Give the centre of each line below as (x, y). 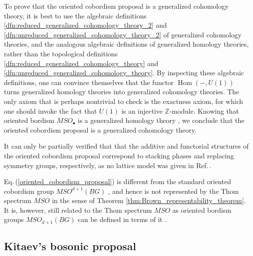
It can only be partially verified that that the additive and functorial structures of (126, 146)
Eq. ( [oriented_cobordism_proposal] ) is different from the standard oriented (117, 181)
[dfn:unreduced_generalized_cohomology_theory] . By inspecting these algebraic (124, 73)
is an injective (142, 111)
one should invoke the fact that (50, 111)
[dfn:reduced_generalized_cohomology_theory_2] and (86, 25)
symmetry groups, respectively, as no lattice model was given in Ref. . (108, 165)
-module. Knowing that (204, 111)
